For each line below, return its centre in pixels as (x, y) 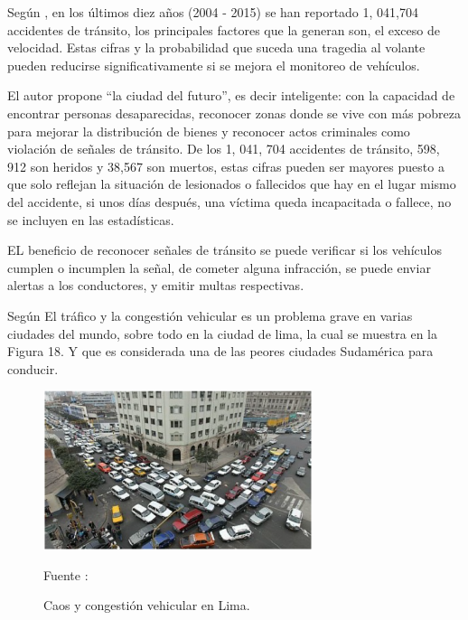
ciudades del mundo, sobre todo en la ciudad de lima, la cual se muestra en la (222, 333)
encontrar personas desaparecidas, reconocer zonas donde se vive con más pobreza (234, 113)
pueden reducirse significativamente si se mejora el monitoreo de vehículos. (214, 65)
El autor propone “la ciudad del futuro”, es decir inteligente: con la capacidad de (231, 95)
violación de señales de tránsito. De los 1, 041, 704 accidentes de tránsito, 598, (224, 149)
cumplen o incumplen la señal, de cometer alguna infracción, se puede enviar (219, 267)
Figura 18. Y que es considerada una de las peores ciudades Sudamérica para (220, 351)
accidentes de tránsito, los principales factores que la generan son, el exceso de (224, 29)
